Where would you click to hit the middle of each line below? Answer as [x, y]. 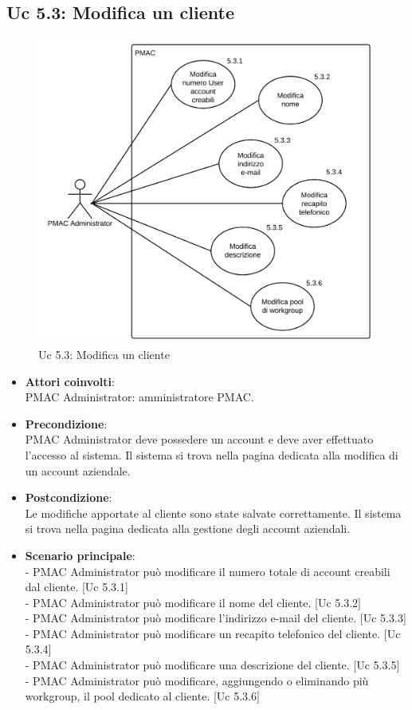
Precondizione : [66, 423]
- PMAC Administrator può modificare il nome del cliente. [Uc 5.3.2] [193, 602]
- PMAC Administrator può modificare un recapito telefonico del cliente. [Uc [213, 633]
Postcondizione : [69, 497]
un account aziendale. [78, 470]
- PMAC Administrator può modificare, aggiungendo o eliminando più [197, 680]
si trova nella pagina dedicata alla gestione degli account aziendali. [188, 529]
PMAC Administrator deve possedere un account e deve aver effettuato [199, 439]
